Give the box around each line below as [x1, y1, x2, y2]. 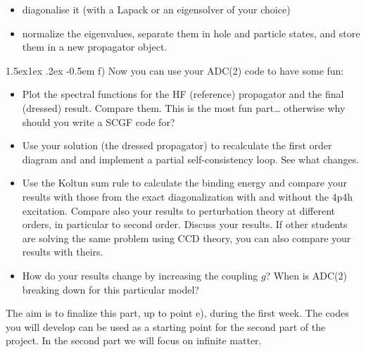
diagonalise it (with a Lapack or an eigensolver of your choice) [22, 2, 291, 16]
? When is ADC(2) [265, 268, 347, 282]
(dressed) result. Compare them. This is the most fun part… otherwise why [22, 100, 346, 115]
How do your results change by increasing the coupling [22, 268, 258, 282]
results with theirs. [22, 244, 103, 259]
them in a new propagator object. [22, 39, 168, 54]
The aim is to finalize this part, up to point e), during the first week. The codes [6, 306, 349, 320]
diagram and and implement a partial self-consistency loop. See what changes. [22, 151, 360, 166]
